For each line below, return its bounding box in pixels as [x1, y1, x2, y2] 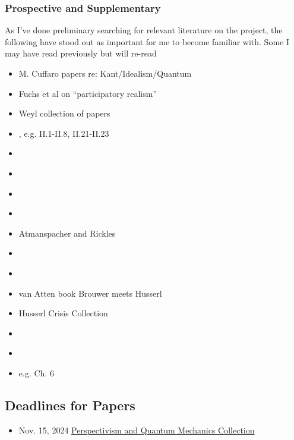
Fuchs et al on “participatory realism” [18, 87, 157, 99]
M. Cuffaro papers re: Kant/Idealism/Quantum [18, 67, 192, 79]
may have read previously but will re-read [5, 47, 157, 59]
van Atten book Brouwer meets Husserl [18, 287, 162, 299]
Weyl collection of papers [18, 107, 110, 120]
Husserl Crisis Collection [18, 307, 108, 319]
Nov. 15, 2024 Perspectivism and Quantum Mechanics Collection [18, 423, 255, 436]
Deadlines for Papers [5, 395, 135, 414]
